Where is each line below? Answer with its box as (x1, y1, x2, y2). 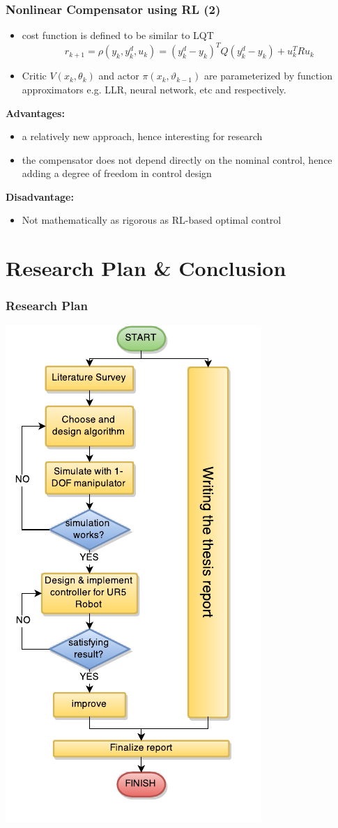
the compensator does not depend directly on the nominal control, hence (22, 152, 332, 167)
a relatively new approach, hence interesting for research (22, 129, 263, 144)
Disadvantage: (6, 189, 74, 204)
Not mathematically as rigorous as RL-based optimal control (22, 213, 282, 227)
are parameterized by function (203, 68, 332, 83)
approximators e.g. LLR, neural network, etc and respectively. (22, 82, 286, 96)
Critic (22, 68, 47, 83)
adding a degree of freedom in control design (22, 166, 212, 181)
